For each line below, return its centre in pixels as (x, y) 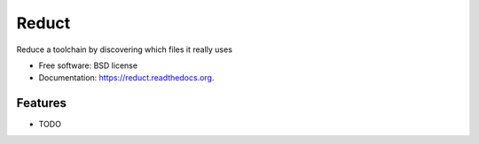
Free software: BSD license (88, 65)
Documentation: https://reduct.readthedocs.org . (126, 78)
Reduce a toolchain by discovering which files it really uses (124, 49)
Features (41, 103)
